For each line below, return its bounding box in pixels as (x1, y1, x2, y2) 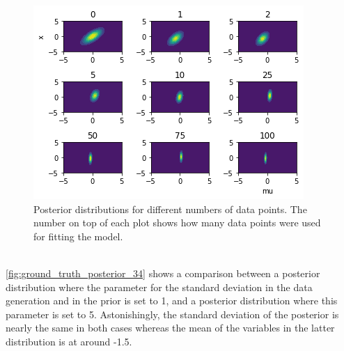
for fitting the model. (33, 228, 123, 243)
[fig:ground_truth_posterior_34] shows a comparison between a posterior (6, 265, 320, 280)
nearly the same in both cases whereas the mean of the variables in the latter (6, 320, 335, 335)
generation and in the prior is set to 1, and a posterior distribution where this (6, 293, 338, 308)
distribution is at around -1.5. (6, 334, 132, 348)
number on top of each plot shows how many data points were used (33, 215, 321, 230)
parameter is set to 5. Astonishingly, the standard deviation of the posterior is (6, 306, 339, 321)
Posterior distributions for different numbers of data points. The (33, 201, 307, 216)
